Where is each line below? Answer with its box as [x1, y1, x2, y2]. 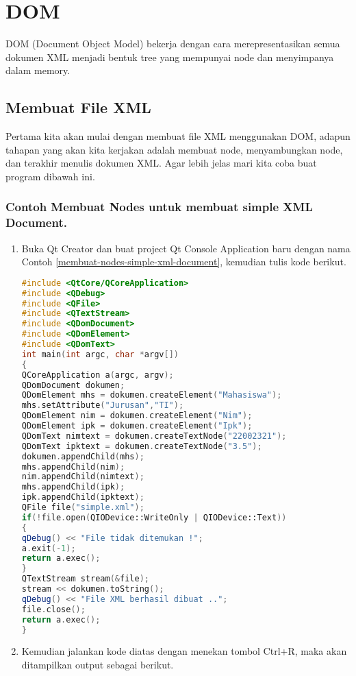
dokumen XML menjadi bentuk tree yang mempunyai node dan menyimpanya [5, 49, 334, 64]
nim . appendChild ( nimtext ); [21, 472, 144, 482]
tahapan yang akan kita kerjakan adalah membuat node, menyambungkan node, [5, 142, 343, 156]
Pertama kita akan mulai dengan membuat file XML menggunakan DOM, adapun [5, 129, 351, 143]
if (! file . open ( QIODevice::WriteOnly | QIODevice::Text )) [21, 512, 287, 522]
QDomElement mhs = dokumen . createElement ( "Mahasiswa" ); [21, 390, 282, 400]
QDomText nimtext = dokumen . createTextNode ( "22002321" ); [21, 431, 287, 441]
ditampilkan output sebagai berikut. [21, 657, 174, 672]
